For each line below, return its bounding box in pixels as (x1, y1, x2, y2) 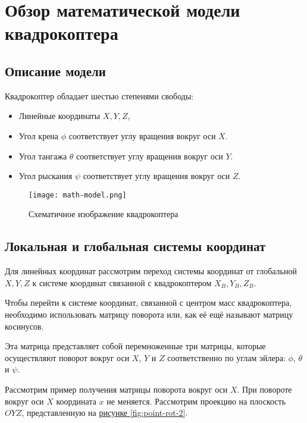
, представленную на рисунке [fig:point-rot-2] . (21, 406, 188, 419)
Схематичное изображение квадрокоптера (29, 208, 178, 220)
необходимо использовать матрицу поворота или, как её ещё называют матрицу (5, 308, 293, 320)
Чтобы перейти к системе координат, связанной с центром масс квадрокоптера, (5, 296, 292, 309)
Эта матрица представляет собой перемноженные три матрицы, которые (5, 340, 266, 352)
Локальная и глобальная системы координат (5, 237, 266, 255)
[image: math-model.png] (29, 190, 127, 199)
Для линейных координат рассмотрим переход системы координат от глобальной (5, 265, 297, 277)
